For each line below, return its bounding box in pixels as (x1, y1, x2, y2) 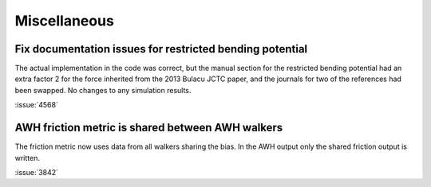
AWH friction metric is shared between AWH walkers (14, 121, 283, 134)
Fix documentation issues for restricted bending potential (14, 42, 308, 56)
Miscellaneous (14, 12, 115, 29)
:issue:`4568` (14, 100, 59, 110)
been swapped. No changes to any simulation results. (14, 85, 192, 95)
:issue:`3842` (14, 167, 59, 177)
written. (14, 153, 40, 162)
